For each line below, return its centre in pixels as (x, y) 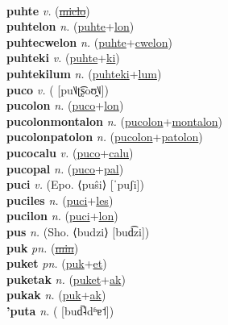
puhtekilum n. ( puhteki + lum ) (84, 73)
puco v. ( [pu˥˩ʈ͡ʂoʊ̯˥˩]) (58, 89)
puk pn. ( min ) (43, 247)
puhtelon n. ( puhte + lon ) (70, 26)
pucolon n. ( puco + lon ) (65, 105)
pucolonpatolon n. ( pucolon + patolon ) (105, 137)
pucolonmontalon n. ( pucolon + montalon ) (115, 121)
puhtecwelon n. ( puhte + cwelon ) (89, 42)
